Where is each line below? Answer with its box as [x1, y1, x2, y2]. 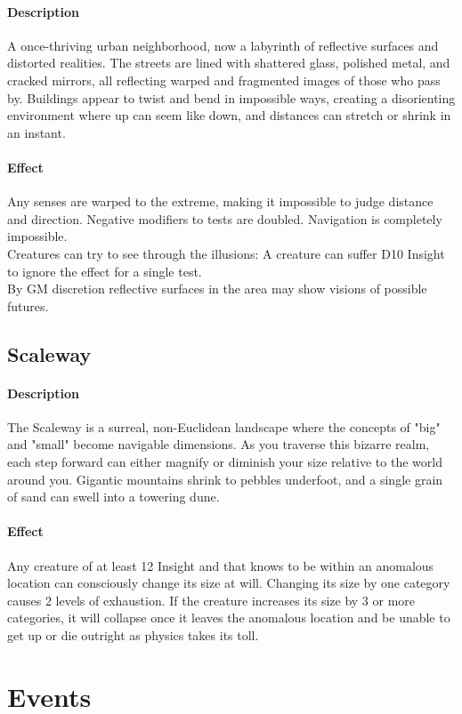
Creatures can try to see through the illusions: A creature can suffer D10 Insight [7, 244, 445, 262]
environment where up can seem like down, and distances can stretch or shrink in [7, 106, 451, 124]
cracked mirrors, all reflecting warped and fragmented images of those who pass [7, 70, 441, 89]
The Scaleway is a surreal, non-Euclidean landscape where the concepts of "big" [7, 417, 441, 436]
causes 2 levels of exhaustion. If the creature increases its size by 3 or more [7, 590, 416, 609]
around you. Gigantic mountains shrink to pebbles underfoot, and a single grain [7, 469, 443, 488]
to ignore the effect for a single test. [7, 261, 202, 280]
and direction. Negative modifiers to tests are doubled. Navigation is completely [7, 209, 442, 228]
